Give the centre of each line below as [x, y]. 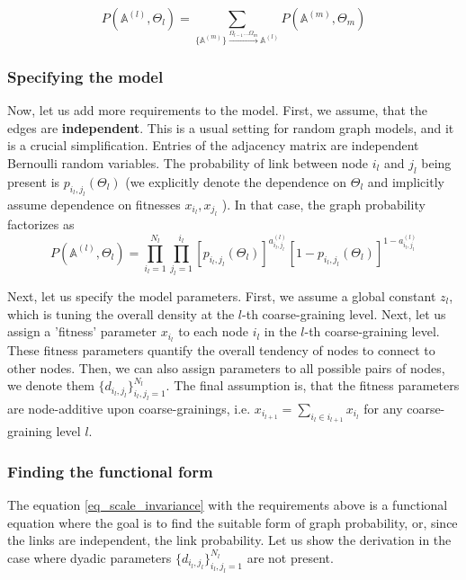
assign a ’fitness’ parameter [82, 331]
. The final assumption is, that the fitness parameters [313, 385]
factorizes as [41, 223]
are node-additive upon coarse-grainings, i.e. [129, 409]
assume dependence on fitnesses [94, 204]
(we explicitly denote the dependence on [236, 181]
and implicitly [406, 181]
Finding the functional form [110, 471]
